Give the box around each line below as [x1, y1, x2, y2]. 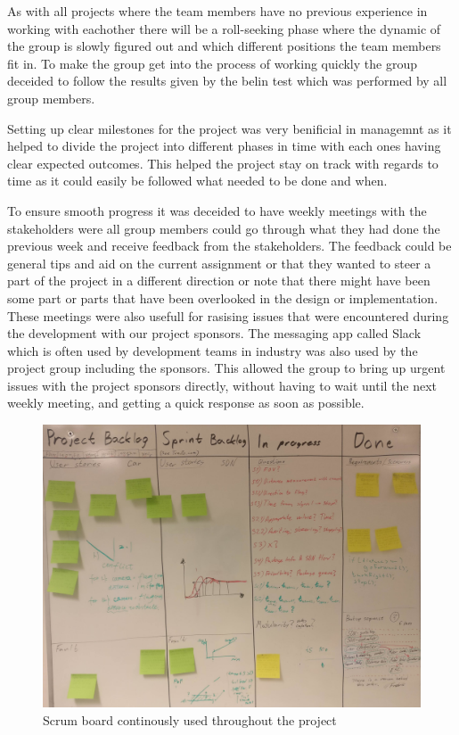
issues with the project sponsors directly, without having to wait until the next [7, 376, 438, 394]
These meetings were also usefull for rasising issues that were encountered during [7, 306, 449, 325]
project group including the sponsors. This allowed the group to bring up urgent [7, 359, 446, 377]
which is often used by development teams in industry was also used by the [7, 341, 418, 359]
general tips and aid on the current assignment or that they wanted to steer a [7, 253, 431, 272]
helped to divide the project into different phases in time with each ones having [7, 136, 441, 155]
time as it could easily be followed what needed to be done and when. [7, 171, 388, 190]
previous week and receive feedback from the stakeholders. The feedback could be [7, 236, 452, 255]
